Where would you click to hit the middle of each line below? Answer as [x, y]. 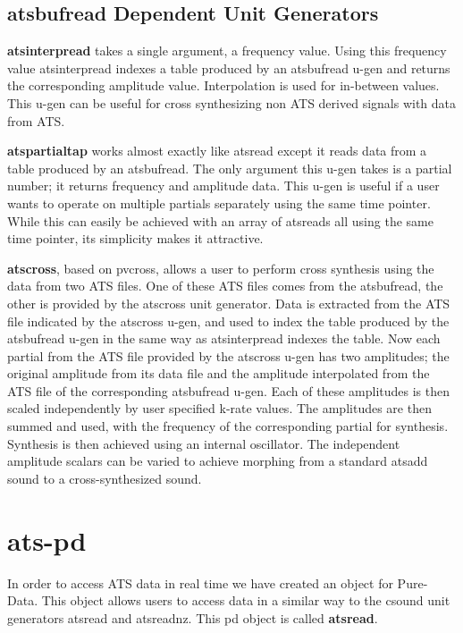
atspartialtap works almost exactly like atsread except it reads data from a [217, 151]
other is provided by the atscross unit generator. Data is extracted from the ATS [229, 303]
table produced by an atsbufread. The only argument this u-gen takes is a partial [230, 168]
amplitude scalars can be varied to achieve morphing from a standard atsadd [218, 461]
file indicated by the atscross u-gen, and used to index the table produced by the [228, 321]
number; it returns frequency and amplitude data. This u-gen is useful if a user [223, 186]
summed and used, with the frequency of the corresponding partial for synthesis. [228, 426]
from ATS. [36, 120]
